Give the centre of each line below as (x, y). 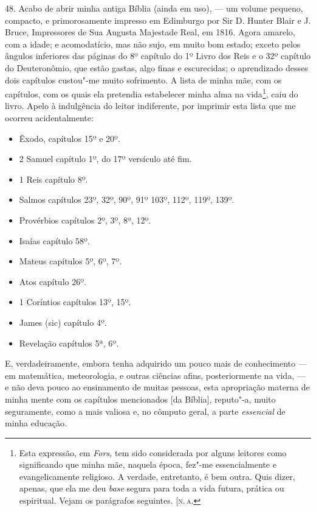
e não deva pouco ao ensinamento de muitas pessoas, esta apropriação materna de (157, 387)
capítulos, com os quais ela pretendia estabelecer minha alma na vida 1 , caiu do (152, 93)
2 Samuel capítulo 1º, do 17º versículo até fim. (105, 159)
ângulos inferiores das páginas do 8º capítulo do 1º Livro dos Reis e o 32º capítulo (158, 56)
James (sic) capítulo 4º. (63, 322)
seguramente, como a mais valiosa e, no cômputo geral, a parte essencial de (145, 411)
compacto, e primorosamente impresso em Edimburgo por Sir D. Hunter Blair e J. (158, 20)
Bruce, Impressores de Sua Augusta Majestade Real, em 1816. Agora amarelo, (150, 32)
